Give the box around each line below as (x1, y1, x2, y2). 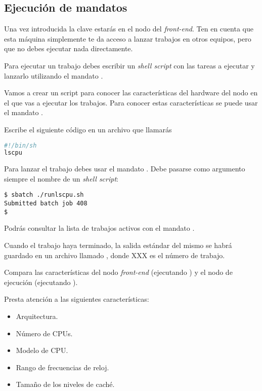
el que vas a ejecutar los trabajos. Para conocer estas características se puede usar (4, 97, 258, 108)
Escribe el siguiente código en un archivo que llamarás (4, 124, 172, 134)
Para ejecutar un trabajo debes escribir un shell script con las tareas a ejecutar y (4, 60, 255, 70)
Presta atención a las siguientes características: (4, 294, 149, 304)
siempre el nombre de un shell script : (4, 173, 118, 184)
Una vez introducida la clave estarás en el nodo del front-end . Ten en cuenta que (4, 23, 253, 34)
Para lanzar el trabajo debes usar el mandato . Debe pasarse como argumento (4, 163, 245, 174)
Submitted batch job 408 (4, 200, 88, 207)
